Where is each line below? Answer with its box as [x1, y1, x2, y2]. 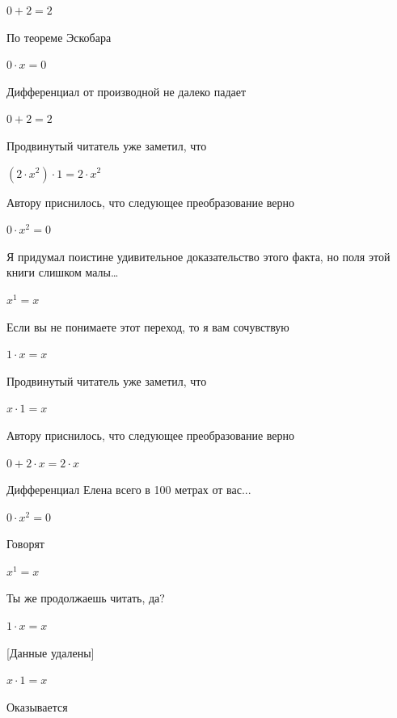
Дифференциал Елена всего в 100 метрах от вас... [6, 481, 251, 498]
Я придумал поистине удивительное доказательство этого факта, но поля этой [6, 247, 391, 264]
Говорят [6, 535, 44, 552]
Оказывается [6, 698, 68, 715]
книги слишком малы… [6, 264, 119, 281]
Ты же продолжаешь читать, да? [6, 589, 165, 606]
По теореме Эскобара [6, 28, 112, 45]
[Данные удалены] [6, 644, 95, 661]
